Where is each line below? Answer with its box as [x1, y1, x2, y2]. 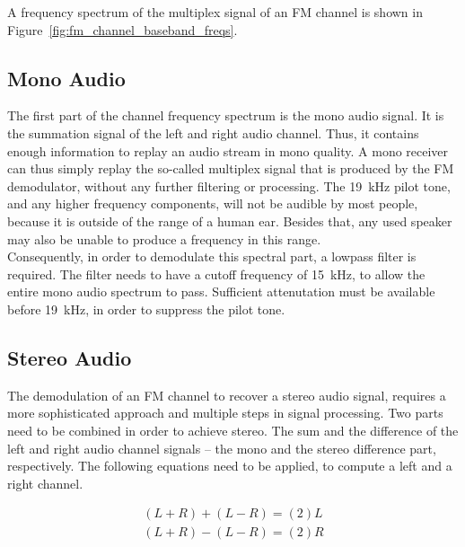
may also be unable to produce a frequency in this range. [7, 229, 321, 248]
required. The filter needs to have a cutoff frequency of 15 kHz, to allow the [7, 264, 426, 283]
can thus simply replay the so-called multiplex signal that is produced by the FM [7, 159, 454, 178]
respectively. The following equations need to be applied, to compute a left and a [7, 456, 452, 475]
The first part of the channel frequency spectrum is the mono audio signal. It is [7, 106, 444, 125]
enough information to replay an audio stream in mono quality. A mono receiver [7, 141, 449, 160]
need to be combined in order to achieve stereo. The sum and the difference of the [7, 420, 459, 439]
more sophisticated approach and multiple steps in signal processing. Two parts [7, 403, 443, 422]
